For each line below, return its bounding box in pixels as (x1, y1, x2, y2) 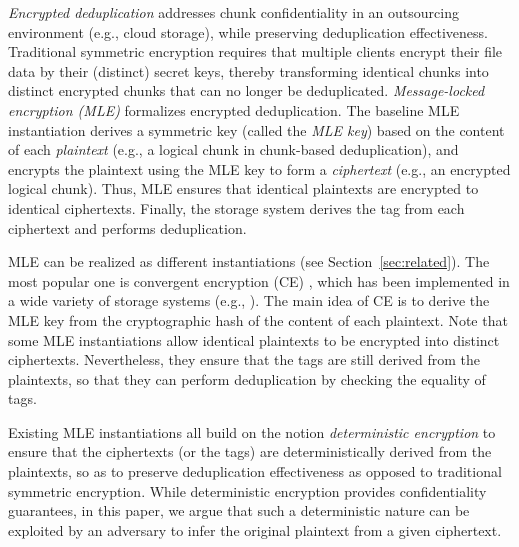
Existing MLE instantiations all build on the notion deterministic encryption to (8, 421, 496, 442)
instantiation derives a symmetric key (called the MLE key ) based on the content (8, 119, 505, 140)
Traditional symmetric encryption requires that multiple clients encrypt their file (8, 41, 503, 62)
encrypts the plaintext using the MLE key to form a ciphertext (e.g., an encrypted (8, 158, 511, 179)
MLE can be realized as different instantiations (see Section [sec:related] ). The (8, 251, 490, 272)
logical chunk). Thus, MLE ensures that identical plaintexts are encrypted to (8, 178, 479, 199)
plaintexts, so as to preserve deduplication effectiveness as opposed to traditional (8, 461, 502, 482)
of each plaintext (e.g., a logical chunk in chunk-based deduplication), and (8, 139, 459, 160)
